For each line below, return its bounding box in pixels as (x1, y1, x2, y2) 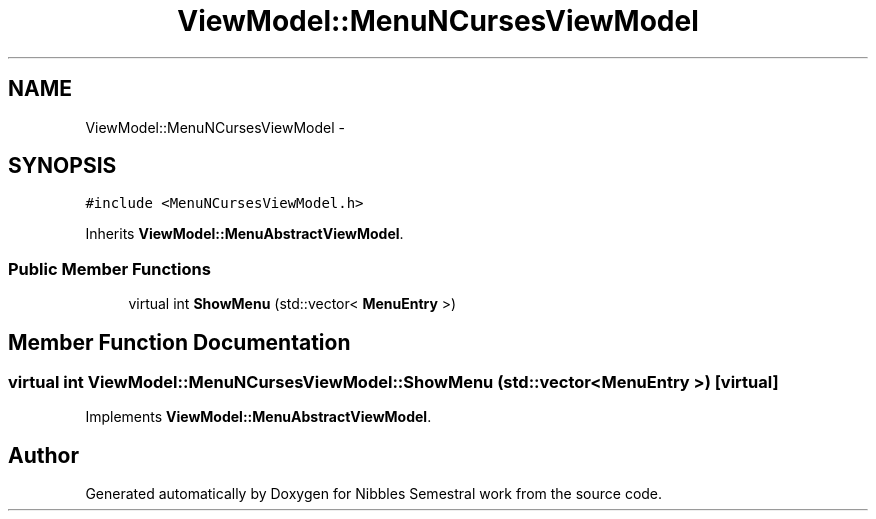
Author (8, 442, 79, 468)
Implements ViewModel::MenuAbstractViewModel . (85, 408, 432, 426)
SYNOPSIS (8, 153, 117, 179)
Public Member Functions (8, 258, 211, 279)
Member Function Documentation (8, 329, 351, 355)
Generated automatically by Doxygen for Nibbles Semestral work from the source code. (85, 485, 663, 503)
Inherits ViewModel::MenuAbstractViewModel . (85, 225, 404, 243)
